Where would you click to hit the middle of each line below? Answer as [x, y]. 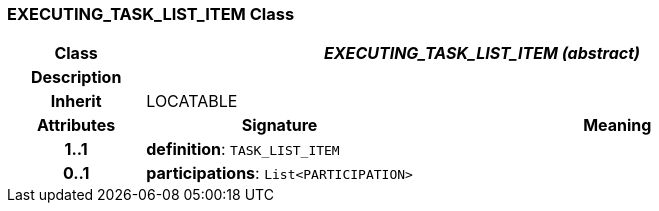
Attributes [76, 125]
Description [76, 77]
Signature [279, 125]
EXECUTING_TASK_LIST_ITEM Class [151, 14]
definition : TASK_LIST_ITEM [243, 149]
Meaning [617, 125]
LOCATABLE [192, 101]
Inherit [76, 101]
